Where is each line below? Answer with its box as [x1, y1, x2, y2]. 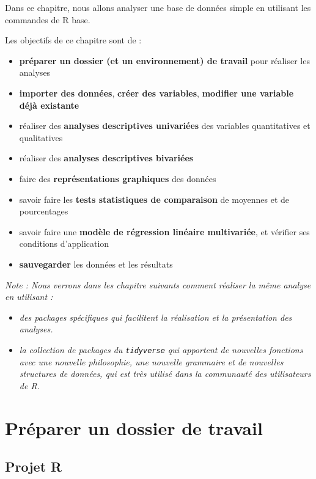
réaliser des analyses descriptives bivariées [19, 152, 194, 164]
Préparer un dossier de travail [5, 415, 263, 440]
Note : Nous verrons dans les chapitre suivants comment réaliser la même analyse [5, 278, 311, 291]
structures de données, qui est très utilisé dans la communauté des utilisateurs [19, 367, 311, 380]
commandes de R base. [5, 13, 90, 26]
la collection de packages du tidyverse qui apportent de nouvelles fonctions [19, 343, 303, 356]
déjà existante [19, 98, 79, 111]
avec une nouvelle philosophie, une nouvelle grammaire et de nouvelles [19, 355, 284, 368]
